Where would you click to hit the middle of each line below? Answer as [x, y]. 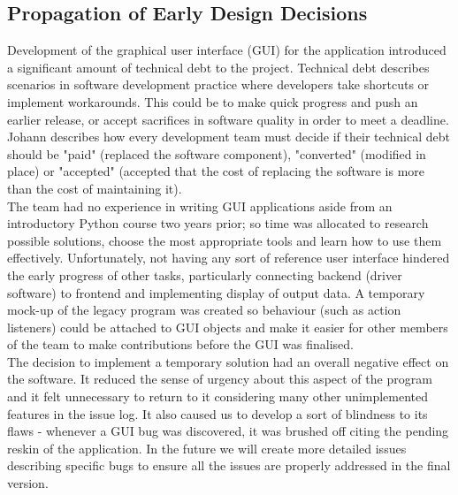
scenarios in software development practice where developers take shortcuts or [218, 84]
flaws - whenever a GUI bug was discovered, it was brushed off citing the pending [228, 431]
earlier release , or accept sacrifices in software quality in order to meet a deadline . [228, 119]
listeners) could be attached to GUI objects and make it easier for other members [228, 327]
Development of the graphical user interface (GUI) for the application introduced [227, 50]
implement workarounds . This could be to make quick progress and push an [213, 101]
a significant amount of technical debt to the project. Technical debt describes [218, 67]
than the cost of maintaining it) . [95, 188]
